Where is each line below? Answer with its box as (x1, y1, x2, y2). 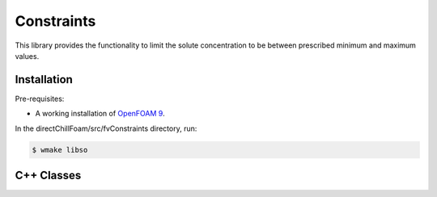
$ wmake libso (32, 145, 88, 154)
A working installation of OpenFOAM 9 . (35, 109, 165, 119)
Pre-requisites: (15, 94, 65, 103)
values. (15, 51, 40, 61)
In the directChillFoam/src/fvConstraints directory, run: (15, 124, 197, 133)
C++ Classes (15, 169, 82, 182)
